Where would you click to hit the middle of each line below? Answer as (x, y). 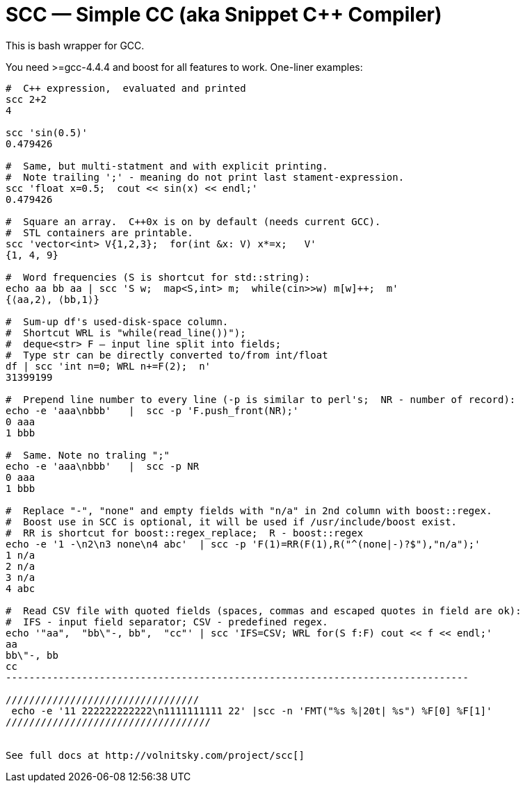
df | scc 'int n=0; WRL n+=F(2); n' (108, 366)
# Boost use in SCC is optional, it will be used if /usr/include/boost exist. (232, 522)
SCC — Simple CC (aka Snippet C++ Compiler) (224, 15)
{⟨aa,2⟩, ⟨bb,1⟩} (52, 299)
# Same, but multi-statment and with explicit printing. (167, 166)
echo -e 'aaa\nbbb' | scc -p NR (103, 466)
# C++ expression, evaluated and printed (126, 88)
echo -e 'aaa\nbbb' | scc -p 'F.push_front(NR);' (152, 410)
